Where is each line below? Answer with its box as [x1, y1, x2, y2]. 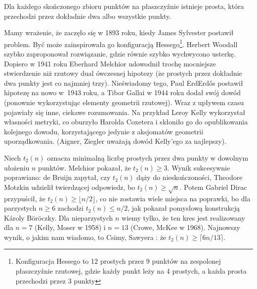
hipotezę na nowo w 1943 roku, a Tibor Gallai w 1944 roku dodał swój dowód [4, 87, 241, 98]
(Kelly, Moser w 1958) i [35, 222, 106, 232]
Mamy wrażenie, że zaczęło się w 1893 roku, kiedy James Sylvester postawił [4, 27, 234, 38]
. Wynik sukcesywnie [167, 162, 230, 173]
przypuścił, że [4, 193, 45, 203]
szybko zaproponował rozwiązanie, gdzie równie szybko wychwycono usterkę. [4, 49, 236, 59]
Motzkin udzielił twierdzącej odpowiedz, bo [4, 181, 135, 192]
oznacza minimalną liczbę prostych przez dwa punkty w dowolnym [47, 152, 249, 163]
